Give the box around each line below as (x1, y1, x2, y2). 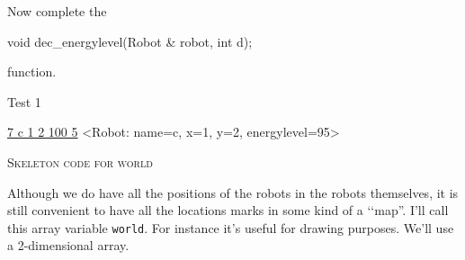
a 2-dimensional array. (7, 236, 130, 255)
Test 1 (7, 92, 41, 111)
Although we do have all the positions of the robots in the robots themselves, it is (7, 183, 459, 202)
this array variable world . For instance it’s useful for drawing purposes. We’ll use (7, 218, 454, 237)
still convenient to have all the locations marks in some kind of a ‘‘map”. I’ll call (7, 201, 449, 220)
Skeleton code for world (7, 152, 153, 171)
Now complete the (7, 2, 107, 20)
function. (7, 62, 57, 81)
